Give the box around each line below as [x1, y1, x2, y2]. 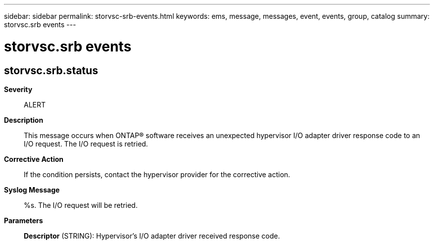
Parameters [4, 216, 43, 225]
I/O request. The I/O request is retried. [24, 139, 148, 148]
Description [4, 115, 44, 124]
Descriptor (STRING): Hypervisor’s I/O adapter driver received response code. [24, 231, 280, 240]
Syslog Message [4, 185, 60, 194]
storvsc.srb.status [4, 64, 98, 77]
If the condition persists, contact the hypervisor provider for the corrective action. [24, 170, 290, 179]
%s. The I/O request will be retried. [24, 200, 138, 209]
